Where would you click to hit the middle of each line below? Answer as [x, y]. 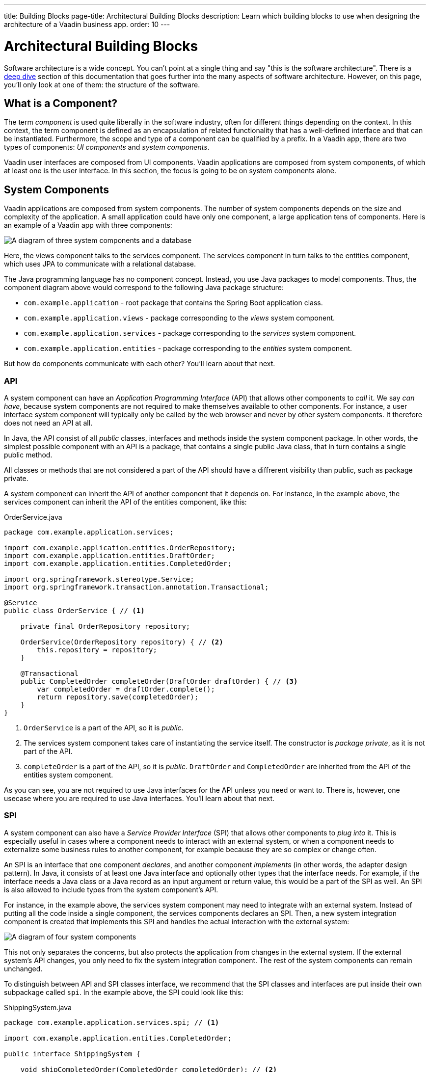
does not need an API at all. [48, 423]
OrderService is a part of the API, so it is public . [104, 727]
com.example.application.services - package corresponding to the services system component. [190, 333]
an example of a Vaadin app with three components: [88, 225]
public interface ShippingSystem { [72, 1054]
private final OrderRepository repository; [105, 626]
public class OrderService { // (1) [74, 610]
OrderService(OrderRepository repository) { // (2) [122, 642]
